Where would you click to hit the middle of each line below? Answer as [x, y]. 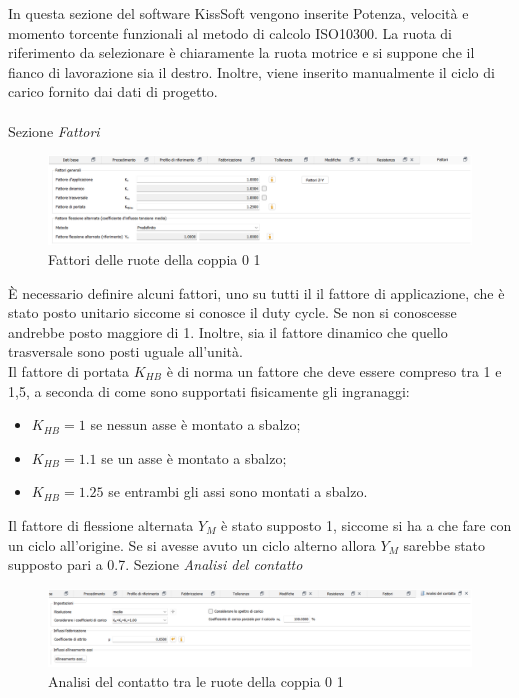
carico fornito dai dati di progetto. [113, 91]
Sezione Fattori [54, 130]
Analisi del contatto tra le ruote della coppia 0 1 [196, 681]
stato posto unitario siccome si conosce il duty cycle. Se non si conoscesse [232, 312]
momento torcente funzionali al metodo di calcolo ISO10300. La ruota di [230, 32]
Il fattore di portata [69, 370]
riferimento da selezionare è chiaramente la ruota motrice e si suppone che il [241, 52]
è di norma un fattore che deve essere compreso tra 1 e [334, 370]
